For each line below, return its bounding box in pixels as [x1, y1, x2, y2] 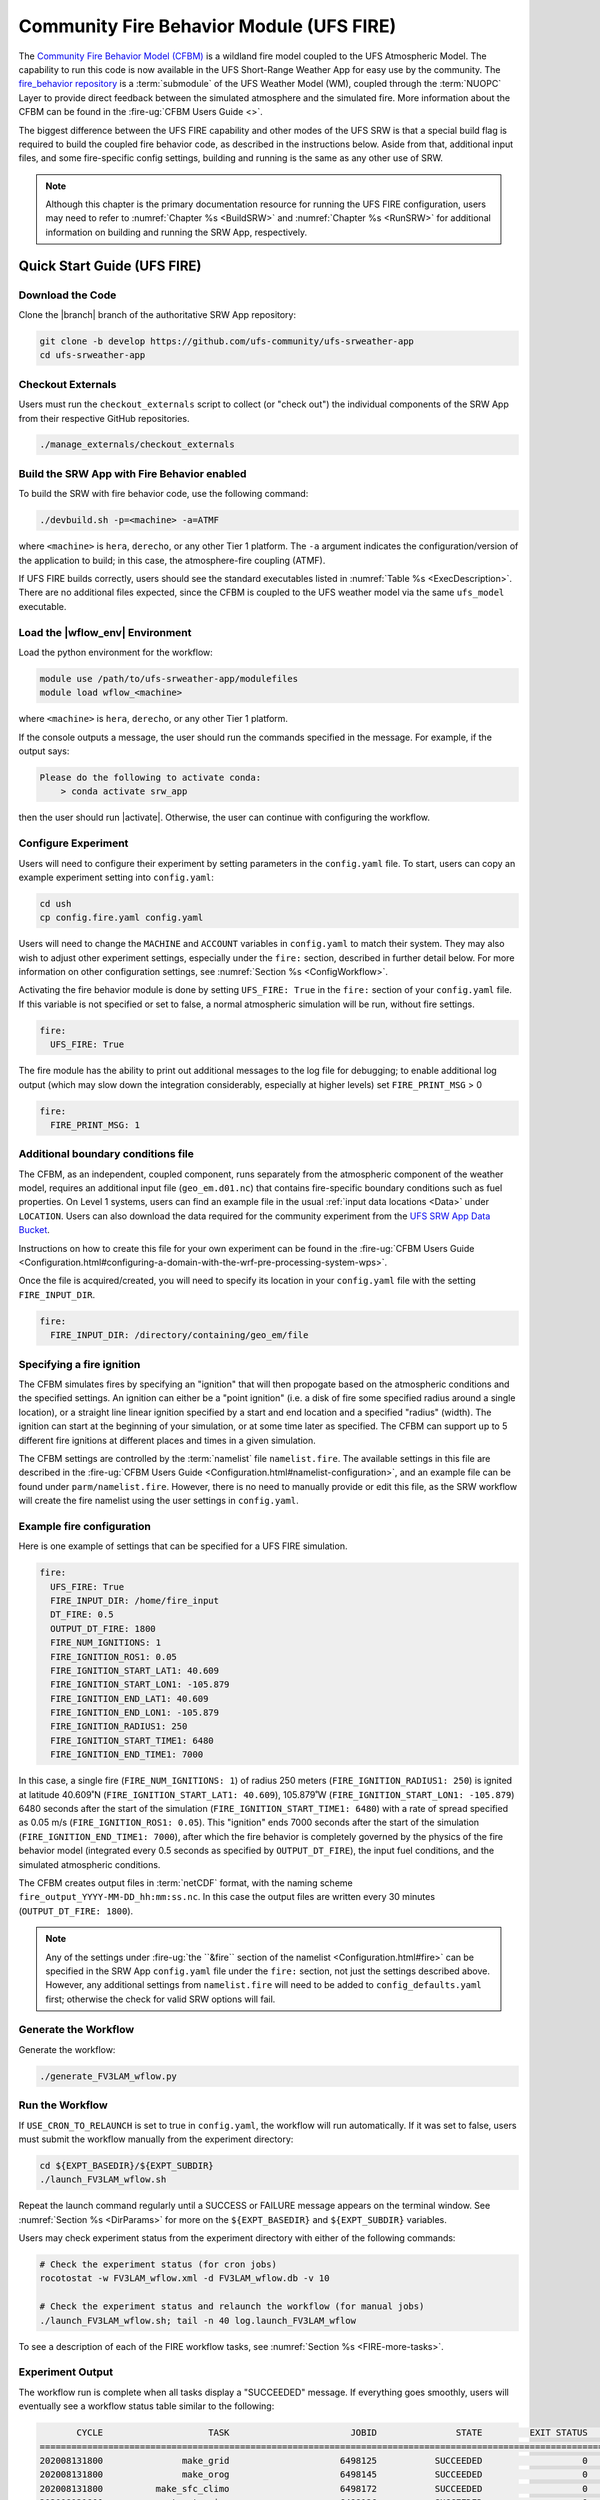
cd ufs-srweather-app [39, 350, 146, 361]
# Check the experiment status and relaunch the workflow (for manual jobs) [39, 2301, 425, 2312]
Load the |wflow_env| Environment [18, 625, 192, 639]
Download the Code [18, 288, 117, 302]
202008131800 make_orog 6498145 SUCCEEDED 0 [39, 2469, 589, 2480]
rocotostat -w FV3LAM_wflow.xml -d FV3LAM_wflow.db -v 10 [39, 2273, 330, 2284]
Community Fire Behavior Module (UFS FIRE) [18, 15, 397, 37]
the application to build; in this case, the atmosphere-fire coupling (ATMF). [18, 554, 326, 566]
